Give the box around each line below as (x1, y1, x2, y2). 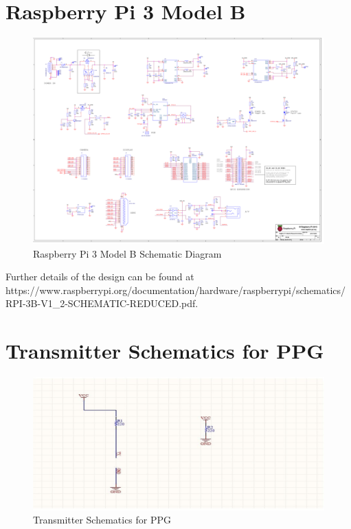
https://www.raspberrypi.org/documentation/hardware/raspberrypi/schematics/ (5, 282, 346, 297)
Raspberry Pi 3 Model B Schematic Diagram (33, 246, 222, 260)
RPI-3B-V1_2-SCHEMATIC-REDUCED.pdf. (5, 296, 199, 311)
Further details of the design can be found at (5, 269, 194, 284)
